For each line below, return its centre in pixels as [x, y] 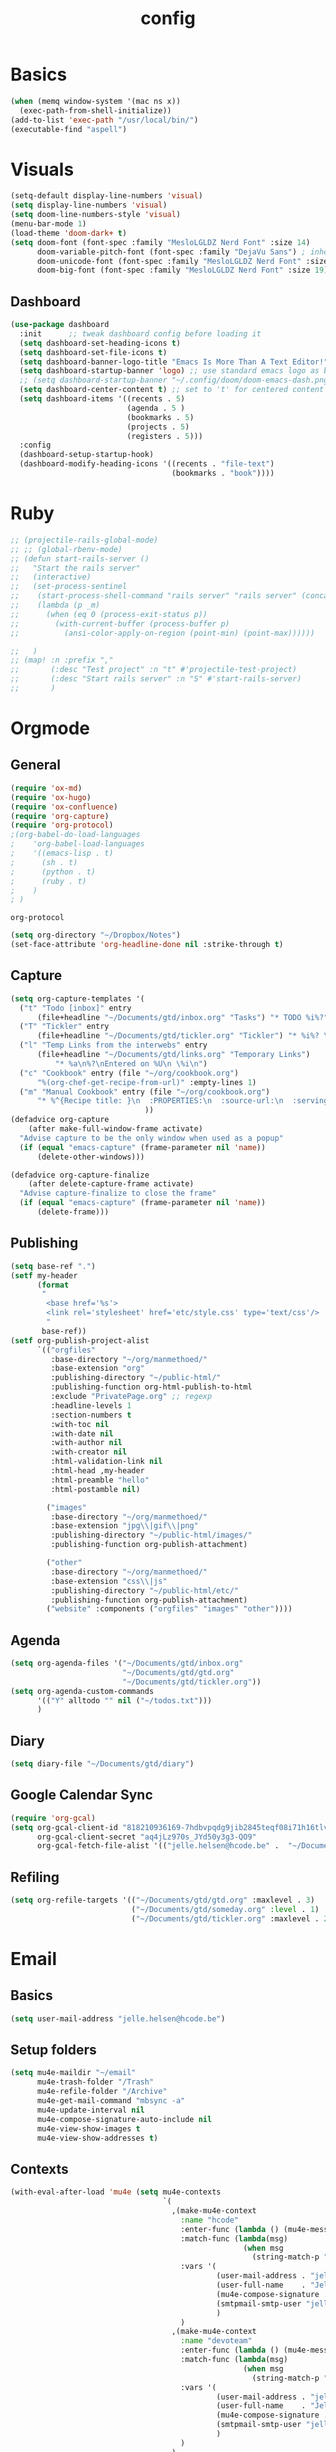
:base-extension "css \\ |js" [109, 1581]
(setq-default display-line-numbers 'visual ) [106, 196]
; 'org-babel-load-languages [77, 844]
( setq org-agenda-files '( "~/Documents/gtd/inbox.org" [127, 1663]
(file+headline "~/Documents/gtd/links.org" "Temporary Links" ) [173, 1055]
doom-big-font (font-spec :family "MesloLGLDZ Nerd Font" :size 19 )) [184, 270]
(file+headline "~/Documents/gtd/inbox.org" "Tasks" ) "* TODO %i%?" [182, 1017]
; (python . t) [53, 872]
